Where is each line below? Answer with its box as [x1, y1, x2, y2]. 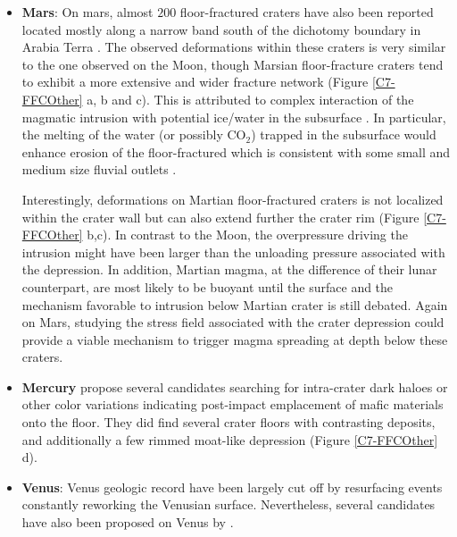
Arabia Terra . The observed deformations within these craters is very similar [21, 38, 446, 56]
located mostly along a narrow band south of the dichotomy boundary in [21, 20, 421, 38]
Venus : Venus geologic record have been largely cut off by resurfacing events [21, 477, 443, 496]
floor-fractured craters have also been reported [179, 3, 434, 21]
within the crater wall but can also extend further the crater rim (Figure [21, 207, 420, 226]
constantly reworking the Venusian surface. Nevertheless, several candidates [21, 495, 436, 514]
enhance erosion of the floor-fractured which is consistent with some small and [21, 142, 451, 161]
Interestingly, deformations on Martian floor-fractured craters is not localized [21, 189, 444, 208]
